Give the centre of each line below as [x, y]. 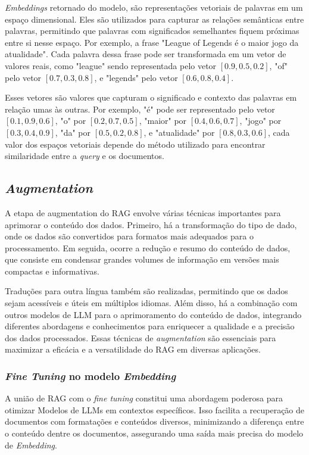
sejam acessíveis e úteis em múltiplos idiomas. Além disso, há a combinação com [151, 303]
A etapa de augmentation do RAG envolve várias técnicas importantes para [143, 212]
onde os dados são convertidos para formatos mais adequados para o [129, 236]
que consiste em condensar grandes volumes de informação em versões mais [142, 259]
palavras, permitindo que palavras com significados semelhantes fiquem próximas [152, 31]
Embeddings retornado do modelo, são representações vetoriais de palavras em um [154, 7]
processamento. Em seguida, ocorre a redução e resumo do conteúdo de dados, [148, 247]
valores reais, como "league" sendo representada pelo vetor [111, 65]
